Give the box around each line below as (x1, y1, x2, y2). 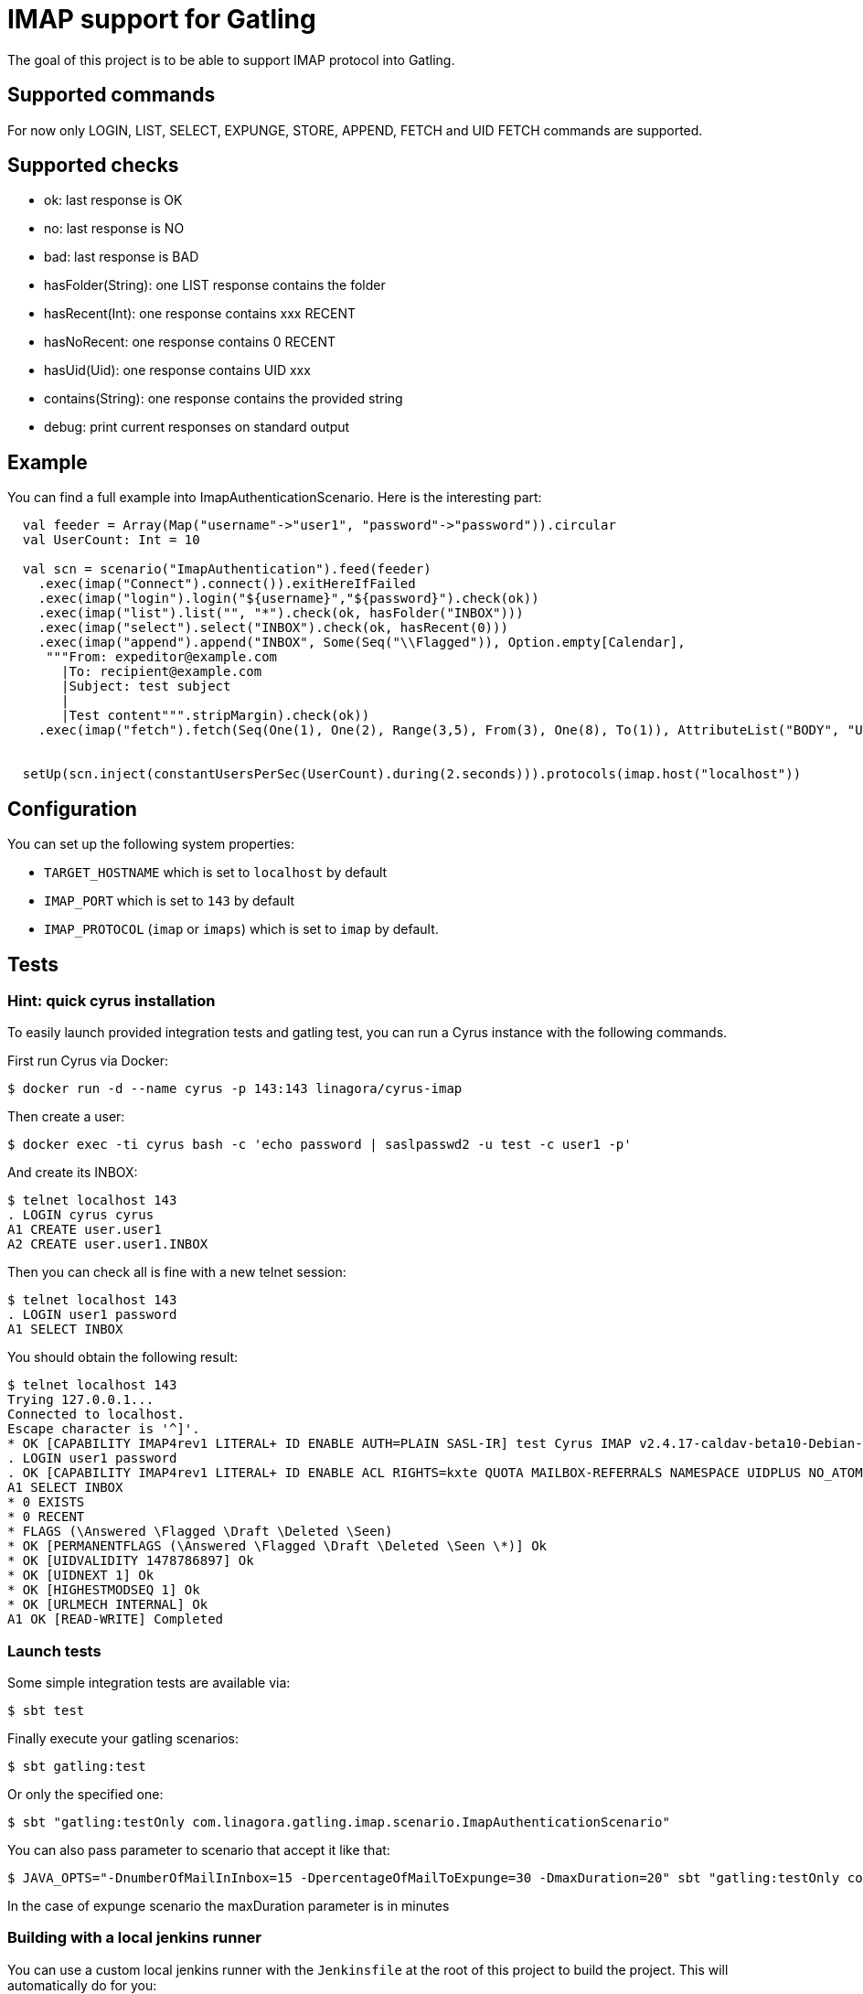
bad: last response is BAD (44, 249, 199, 265)
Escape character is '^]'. (7, 1421, 200, 1437)
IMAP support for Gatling (7, 4, 316, 35)
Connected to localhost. (7, 1407, 185, 1422)
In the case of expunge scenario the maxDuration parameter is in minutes (7, 1898, 450, 1914)
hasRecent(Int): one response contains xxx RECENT (44, 306, 357, 322)
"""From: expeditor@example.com (46, 649, 278, 665)
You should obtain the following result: (7, 1349, 239, 1366)
